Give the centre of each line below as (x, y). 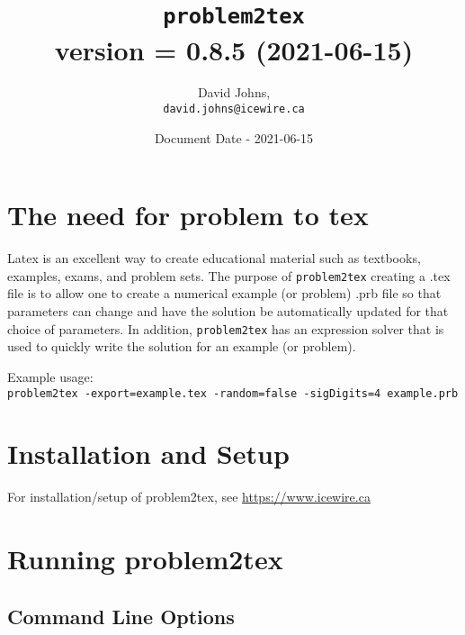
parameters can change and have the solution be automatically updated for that (228, 311)
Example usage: (50, 376)
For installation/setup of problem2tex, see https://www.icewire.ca (189, 497)
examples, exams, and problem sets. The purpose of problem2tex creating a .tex (229, 275)
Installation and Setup (148, 454)
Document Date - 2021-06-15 (234, 137)
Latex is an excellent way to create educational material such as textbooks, (214, 258)
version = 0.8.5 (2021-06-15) (234, 49)
